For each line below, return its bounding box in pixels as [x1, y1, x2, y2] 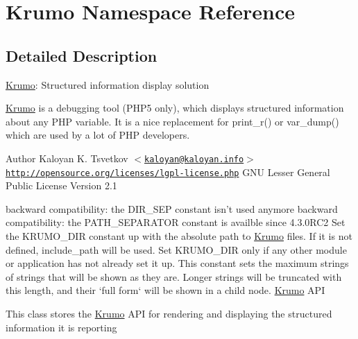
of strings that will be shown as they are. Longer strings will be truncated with [6, 269, 342, 284]
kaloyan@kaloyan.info [144, 154, 244, 164]
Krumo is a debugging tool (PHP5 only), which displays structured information [6, 101, 344, 115]
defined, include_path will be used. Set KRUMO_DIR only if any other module [6, 242, 347, 257]
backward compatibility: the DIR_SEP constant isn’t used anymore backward [6, 201, 338, 216]
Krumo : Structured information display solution [6, 77, 210, 92]
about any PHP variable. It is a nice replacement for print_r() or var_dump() [6, 114, 339, 128]
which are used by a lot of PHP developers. [6, 128, 190, 142]
